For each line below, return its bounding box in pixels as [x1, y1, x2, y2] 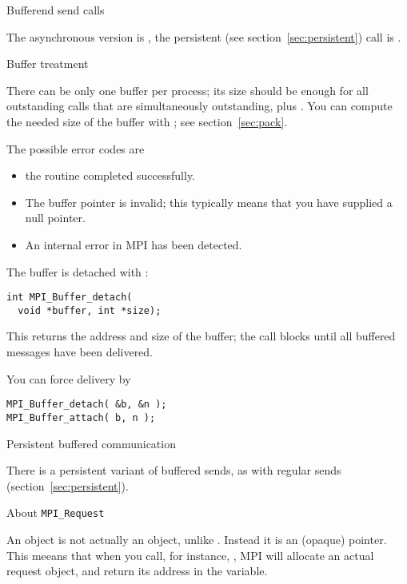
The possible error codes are [6, 140, 145, 157]
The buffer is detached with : [6, 263, 149, 280]
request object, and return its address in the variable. [6, 562, 268, 579]
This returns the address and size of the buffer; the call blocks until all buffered [6, 328, 396, 344]
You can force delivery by [6, 370, 131, 387]
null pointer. [25, 209, 86, 226]
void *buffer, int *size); [18, 304, 162, 316]
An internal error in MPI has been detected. [25, 236, 242, 252]
